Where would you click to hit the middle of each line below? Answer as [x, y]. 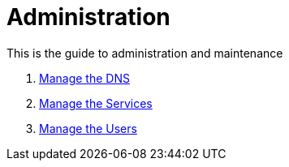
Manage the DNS [84, 78]
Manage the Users [88, 128]
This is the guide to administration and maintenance [145, 53]
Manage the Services [96, 103]
